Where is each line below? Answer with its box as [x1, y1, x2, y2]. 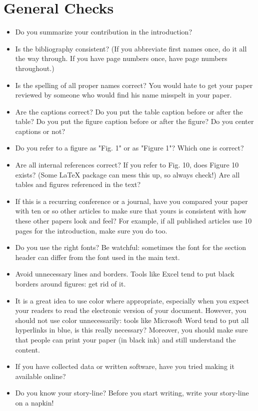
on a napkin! [15, 397, 54, 407]
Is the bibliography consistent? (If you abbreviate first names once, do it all [15, 43, 247, 53]
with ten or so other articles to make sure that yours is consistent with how [15, 205, 246, 216]
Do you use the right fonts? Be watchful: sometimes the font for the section [15, 242, 246, 252]
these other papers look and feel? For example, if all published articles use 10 [15, 215, 252, 226]
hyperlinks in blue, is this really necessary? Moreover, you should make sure [15, 324, 248, 335]
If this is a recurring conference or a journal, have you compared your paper [15, 195, 248, 206]
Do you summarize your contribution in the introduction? [15, 26, 192, 37]
